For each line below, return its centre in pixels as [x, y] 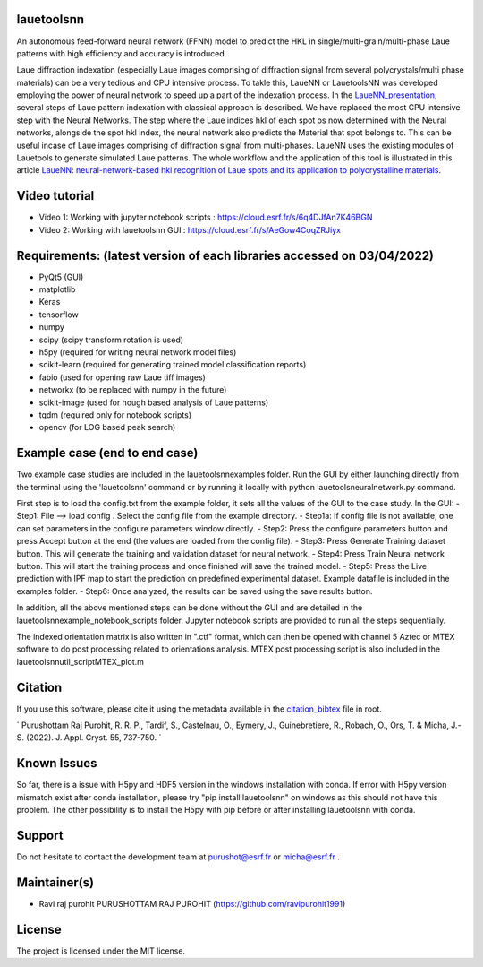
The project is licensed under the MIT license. [101, 951]
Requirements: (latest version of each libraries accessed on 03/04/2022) [225, 255]
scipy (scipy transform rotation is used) [111, 340]
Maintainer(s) [55, 882]
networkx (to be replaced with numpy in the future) [133, 390]
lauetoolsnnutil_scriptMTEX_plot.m [80, 661]
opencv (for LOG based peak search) [107, 427]
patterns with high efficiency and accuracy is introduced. [122, 53]
